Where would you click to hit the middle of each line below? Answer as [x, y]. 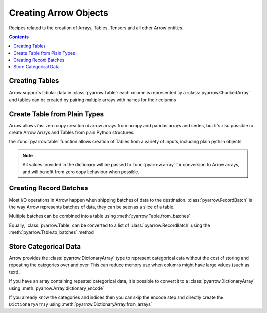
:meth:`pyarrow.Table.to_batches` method [51, 232]
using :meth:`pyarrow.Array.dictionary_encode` [57, 288]
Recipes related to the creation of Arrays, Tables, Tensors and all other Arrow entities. [96, 28]
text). [14, 272]
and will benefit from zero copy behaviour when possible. [81, 172]
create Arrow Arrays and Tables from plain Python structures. [72, 133]
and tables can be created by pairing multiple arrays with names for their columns [92, 100]
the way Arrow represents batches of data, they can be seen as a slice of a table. [92, 207]
